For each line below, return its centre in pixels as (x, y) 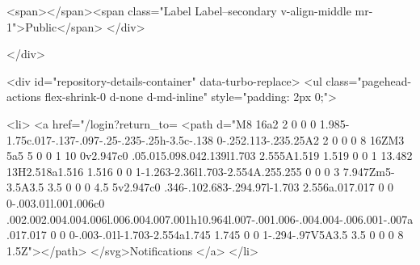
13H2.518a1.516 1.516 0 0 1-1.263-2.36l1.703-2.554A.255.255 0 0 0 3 (173, 171)
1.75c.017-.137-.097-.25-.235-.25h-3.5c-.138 (110, 139)
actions (24, 97)
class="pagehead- (369, 80)
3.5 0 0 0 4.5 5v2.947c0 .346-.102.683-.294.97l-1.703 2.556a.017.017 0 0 (220, 187)
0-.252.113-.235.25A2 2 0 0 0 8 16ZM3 (311, 139)
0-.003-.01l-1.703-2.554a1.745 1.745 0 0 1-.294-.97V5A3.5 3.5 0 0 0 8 (236, 235)
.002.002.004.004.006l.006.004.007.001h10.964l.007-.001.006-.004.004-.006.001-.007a (210, 219)
